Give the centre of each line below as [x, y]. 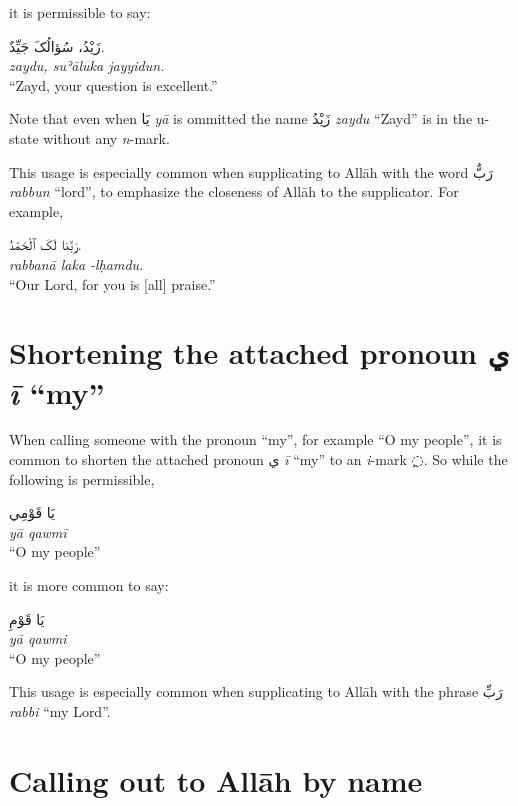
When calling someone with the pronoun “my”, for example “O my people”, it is [255, 439]
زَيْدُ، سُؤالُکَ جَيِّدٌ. [57, 45]
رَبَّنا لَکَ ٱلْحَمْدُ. [45, 244]
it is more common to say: [89, 585]
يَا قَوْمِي [32, 512]
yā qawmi [38, 638]
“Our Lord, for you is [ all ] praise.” [112, 283]
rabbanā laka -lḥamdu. [76, 263]
